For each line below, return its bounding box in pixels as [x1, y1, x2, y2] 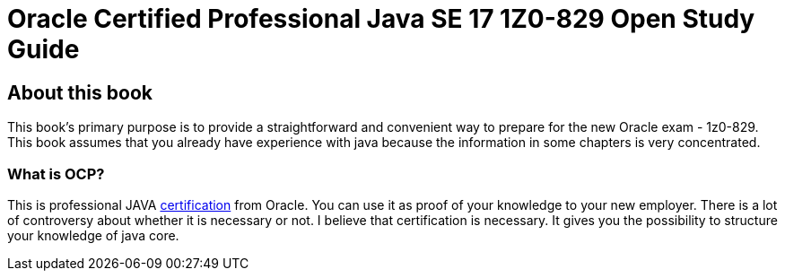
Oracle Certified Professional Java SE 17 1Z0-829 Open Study [7, 4, 755, 34]
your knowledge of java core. [7, 227, 179, 243]
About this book [7, 81, 153, 104]
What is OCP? [7, 164, 105, 183]
